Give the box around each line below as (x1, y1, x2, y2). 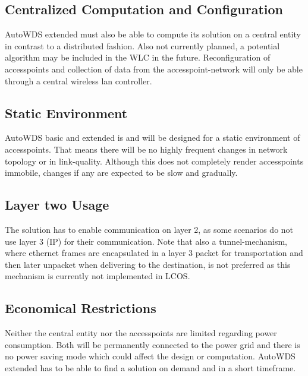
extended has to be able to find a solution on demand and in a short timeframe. (5, 361, 296, 374)
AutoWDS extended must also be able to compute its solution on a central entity (5, 28, 301, 40)
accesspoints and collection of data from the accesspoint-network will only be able (5, 62, 303, 75)
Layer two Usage (5, 195, 109, 214)
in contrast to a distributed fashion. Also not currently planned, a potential (5, 39, 280, 52)
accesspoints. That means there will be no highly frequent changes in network (5, 143, 288, 155)
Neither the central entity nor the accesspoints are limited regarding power (5, 327, 277, 339)
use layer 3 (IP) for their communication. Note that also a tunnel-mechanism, (5, 235, 287, 247)
